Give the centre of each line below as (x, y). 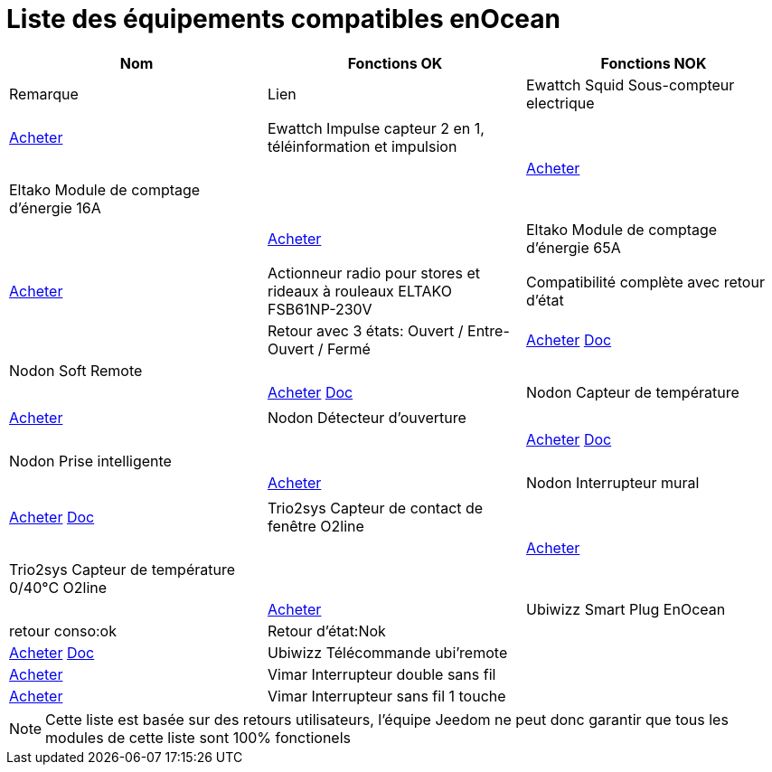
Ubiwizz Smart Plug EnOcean (626, 609)
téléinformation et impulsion (362, 146)
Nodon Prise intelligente (90, 461)
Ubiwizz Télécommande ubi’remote (387, 652)
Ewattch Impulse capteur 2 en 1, (376, 128)
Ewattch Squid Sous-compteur (630, 85)
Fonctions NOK (654, 63)
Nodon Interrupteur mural (612, 482)
